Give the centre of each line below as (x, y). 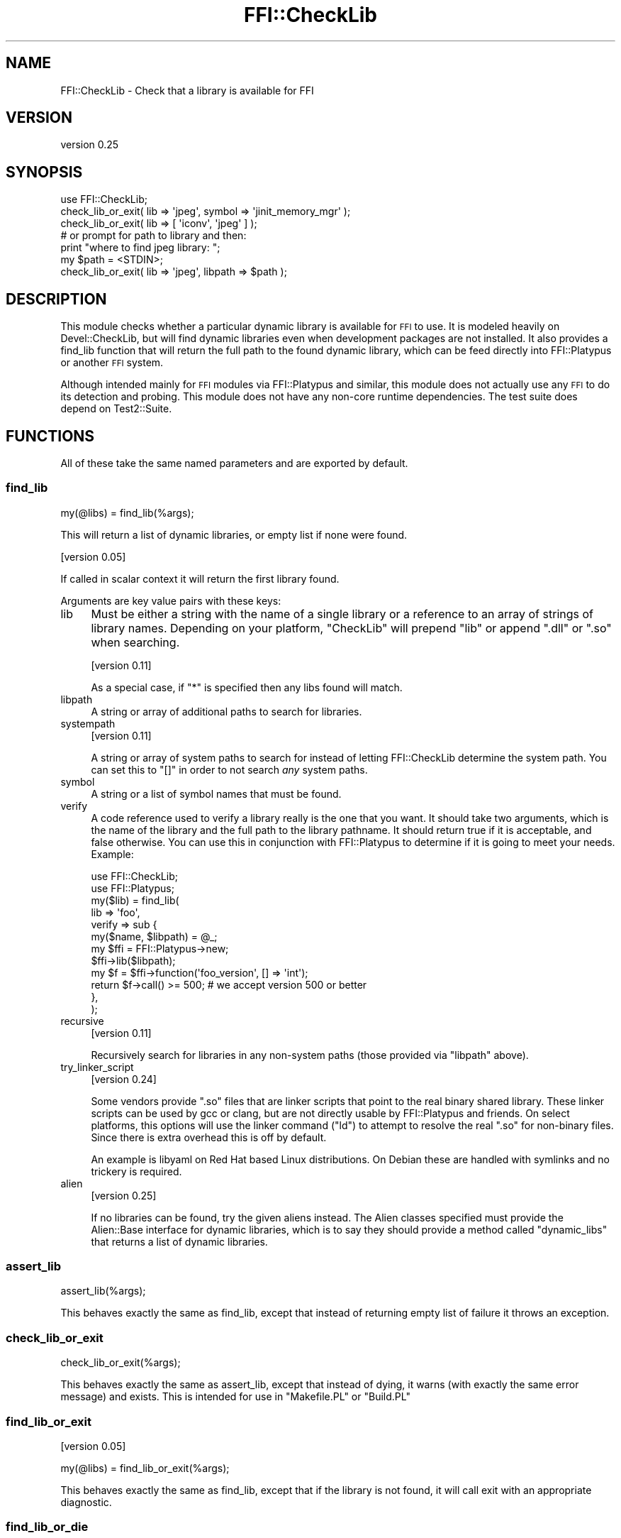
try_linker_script (97, 1067)
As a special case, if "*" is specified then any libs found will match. (247, 687)
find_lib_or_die (47, 1527)
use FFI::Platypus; (133, 888)
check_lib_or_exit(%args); (121, 1363)
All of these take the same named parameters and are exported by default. (234, 463)
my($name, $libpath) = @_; (154, 936)
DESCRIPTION (56, 299)
